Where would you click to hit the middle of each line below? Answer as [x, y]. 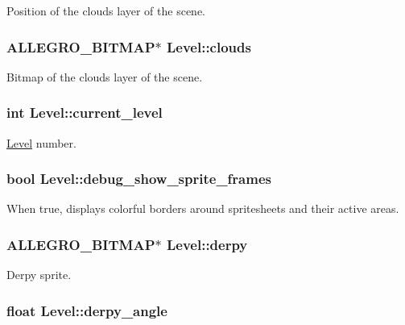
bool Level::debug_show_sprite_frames [139, 179]
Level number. [41, 142]
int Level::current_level [85, 112]
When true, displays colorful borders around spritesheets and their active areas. [203, 208]
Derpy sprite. [39, 275]
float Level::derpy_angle [87, 310]
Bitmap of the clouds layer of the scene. [105, 76]
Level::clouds [209, 46]
